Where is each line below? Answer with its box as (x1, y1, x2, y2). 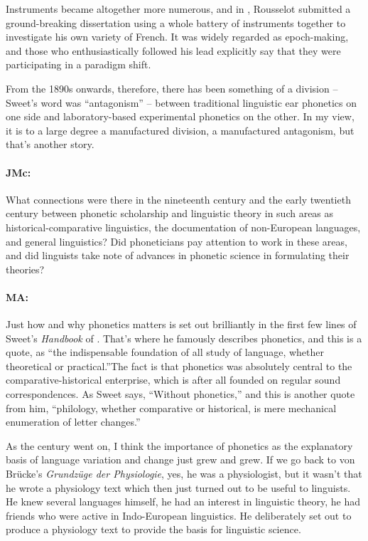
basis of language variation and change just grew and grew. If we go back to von (6, 452, 355, 467)
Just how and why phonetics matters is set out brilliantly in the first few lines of (6, 317, 357, 332)
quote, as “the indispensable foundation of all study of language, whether (6, 345, 325, 359)
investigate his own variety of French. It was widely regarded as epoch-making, (6, 29, 349, 44)
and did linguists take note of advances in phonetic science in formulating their (6, 248, 350, 263)
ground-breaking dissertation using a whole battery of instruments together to (6, 15, 346, 30)
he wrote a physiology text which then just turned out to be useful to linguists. (6, 480, 351, 495)
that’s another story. (6, 137, 94, 152)
